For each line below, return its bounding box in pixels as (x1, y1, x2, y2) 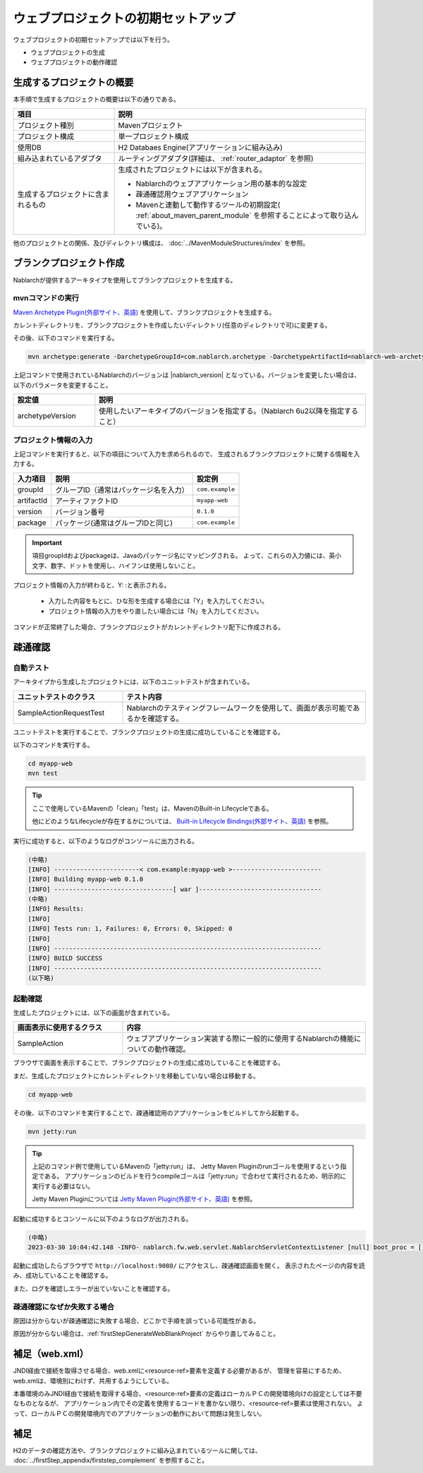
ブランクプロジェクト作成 (13, 257, 125, 269)
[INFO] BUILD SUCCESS (27, 954, 103, 962)
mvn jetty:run (27, 1127, 77, 1135)
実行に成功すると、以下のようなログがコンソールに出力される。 (13, 837, 199, 845)
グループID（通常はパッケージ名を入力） (55, 484, 190, 494)
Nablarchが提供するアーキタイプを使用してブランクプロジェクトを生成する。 (13, 275, 237, 284)
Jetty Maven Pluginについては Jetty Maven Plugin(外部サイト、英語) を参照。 (32, 1195, 257, 1203)
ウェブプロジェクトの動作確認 (30, 58, 118, 66)
